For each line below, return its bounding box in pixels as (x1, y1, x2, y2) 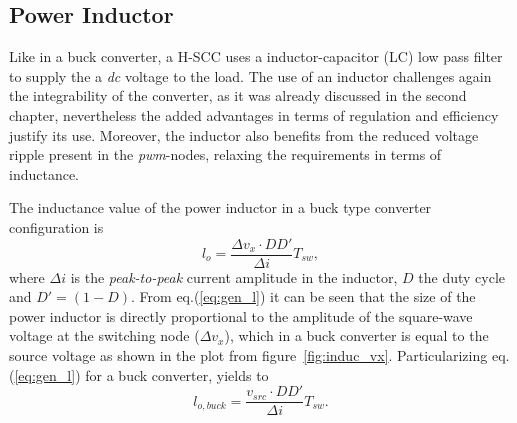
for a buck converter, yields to (85, 364, 269, 385)
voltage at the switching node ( (9, 325, 200, 346)
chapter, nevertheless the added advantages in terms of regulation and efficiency (9, 104, 499, 125)
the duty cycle (418, 266, 506, 287)
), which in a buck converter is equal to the (224, 325, 489, 346)
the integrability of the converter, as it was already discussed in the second (9, 85, 467, 106)
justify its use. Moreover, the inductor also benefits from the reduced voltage (9, 124, 479, 145)
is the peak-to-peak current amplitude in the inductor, (70, 266, 398, 287)
